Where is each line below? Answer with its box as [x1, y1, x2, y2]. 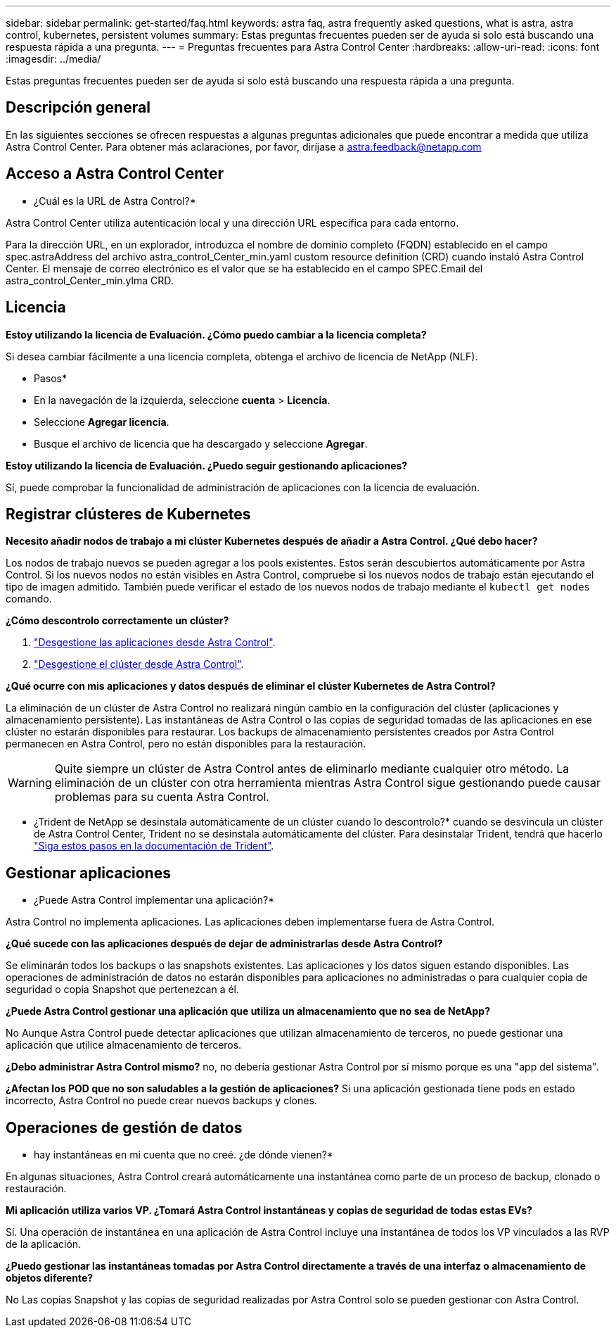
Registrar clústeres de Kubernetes [6, 505, 251, 523]
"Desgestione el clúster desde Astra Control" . [34, 658, 244, 671]
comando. [6, 593, 52, 605]
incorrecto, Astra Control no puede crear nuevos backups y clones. [6, 1094, 317, 1107]
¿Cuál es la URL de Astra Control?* [34, 194, 196, 207]
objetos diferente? [6, 1272, 94, 1284]
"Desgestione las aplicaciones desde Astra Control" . [34, 636, 276, 649]
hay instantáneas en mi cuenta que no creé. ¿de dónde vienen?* [34, 1149, 333, 1161]
